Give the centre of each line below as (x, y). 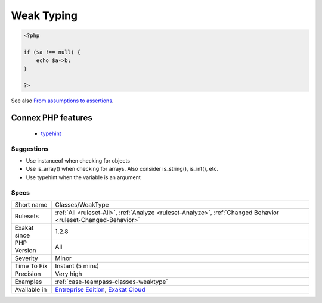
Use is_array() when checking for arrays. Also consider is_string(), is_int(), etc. (122, 169)
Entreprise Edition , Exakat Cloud (100, 289)
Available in (31, 289)
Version (25, 250)
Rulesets (27, 216)
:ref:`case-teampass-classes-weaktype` (112, 282)
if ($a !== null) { (52, 52)
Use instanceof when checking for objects (78, 161)
